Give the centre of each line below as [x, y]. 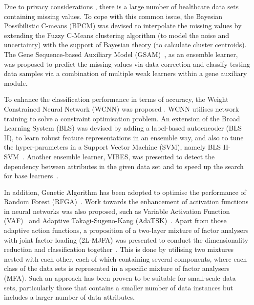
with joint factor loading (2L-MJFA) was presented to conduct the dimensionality [126, 239]
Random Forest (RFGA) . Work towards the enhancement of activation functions [126, 201]
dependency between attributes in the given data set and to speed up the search [124, 166]
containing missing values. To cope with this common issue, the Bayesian [113, 16]
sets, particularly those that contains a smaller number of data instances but [118, 287]
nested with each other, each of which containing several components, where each [126, 258]
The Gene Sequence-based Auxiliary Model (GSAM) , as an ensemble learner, [121, 54]
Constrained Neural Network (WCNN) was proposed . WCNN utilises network [122, 108]
